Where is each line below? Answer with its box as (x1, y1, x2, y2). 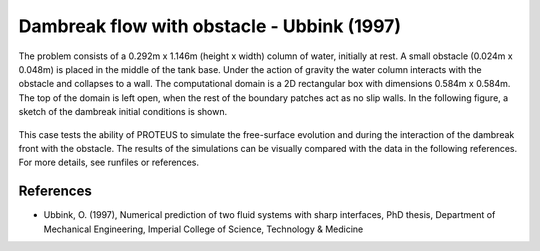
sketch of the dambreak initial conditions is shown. (18, 106, 228, 118)
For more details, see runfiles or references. (18, 156, 200, 169)
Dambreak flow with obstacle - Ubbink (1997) (18, 15, 402, 37)
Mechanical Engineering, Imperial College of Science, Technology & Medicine (43, 223, 364, 235)
